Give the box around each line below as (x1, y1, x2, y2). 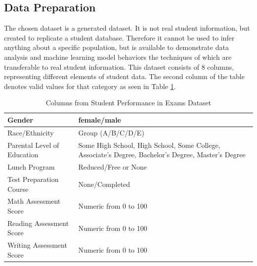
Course (7, 183, 29, 194)
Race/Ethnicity (7, 127, 54, 137)
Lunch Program (7, 162, 55, 172)
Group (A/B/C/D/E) (78, 127, 144, 137)
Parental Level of (7, 139, 59, 150)
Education (7, 149, 39, 160)
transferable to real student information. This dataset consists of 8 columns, (4, 61, 234, 72)
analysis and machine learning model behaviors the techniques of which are (4, 51, 232, 62)
